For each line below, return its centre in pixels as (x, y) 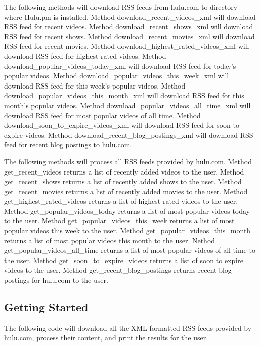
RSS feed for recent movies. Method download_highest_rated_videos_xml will (127, 46)
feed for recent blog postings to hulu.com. (68, 145)
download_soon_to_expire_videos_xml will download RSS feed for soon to (122, 125)
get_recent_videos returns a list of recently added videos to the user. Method (124, 171)
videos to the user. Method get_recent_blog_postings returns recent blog (118, 270)
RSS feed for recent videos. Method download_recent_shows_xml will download (129, 26)
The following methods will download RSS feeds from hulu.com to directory (121, 7)
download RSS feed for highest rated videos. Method (85, 56)
